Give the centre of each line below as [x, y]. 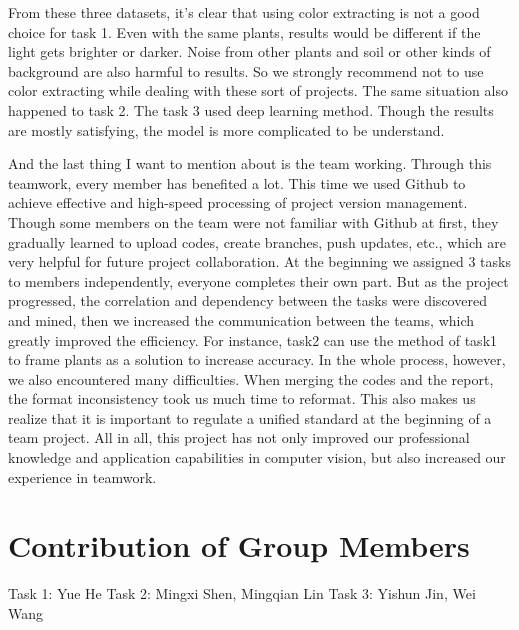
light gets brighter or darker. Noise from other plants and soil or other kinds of [249, 51]
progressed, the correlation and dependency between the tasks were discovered [247, 300]
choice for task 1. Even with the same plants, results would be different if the [244, 31]
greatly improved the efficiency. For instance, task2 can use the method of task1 [253, 339]
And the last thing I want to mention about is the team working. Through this [250, 163]
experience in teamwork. [82, 476]
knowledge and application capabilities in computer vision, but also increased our [257, 457]
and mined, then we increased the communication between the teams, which [241, 319]
